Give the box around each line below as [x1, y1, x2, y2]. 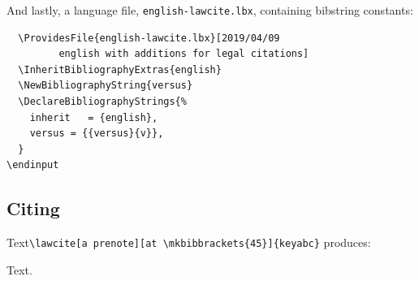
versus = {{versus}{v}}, [29, 128, 164, 140]
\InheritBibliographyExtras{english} [18, 63, 222, 76]
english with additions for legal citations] [58, 48, 309, 60]
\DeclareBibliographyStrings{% [18, 96, 187, 108]
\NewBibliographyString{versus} [18, 80, 193, 92]
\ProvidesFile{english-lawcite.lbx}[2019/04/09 [18, 32, 280, 44]
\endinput [6, 159, 59, 171]
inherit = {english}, [29, 111, 158, 123]
